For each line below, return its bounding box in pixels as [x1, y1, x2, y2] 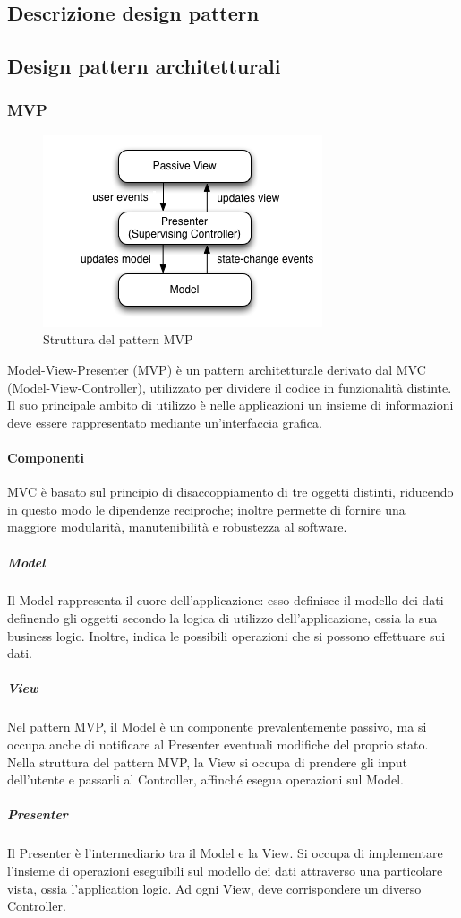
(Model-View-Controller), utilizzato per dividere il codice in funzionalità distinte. [7, 377, 452, 396]
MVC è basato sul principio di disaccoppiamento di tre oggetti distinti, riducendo [7, 482, 454, 501]
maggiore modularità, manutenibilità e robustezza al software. [7, 517, 347, 536]
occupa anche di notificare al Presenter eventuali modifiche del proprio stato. [7, 735, 429, 754]
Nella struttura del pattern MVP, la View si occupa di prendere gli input [7, 752, 408, 771]
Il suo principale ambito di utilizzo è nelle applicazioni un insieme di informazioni [7, 395, 454, 414]
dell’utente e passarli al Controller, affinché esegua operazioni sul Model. [7, 770, 405, 789]
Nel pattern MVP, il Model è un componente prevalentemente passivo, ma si [7, 717, 427, 736]
